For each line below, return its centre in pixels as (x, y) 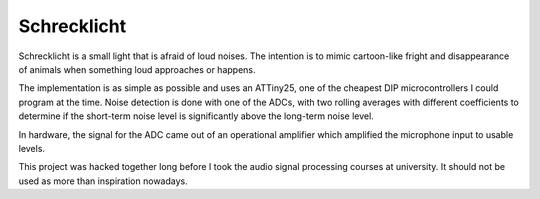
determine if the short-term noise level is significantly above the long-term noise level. (196, 116)
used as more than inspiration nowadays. (103, 181)
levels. (31, 148)
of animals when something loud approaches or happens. (137, 69)
